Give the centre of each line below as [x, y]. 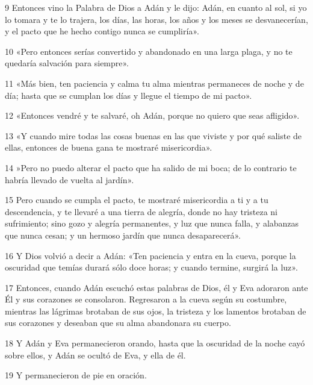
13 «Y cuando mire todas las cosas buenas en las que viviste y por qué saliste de [153, 135]
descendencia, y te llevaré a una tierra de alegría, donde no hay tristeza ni [141, 211]
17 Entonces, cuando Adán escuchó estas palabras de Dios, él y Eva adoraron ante [156, 287]
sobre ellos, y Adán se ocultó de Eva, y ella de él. [95, 355]
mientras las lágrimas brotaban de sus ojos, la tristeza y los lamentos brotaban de [156, 311]
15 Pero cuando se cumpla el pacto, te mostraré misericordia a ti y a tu [137, 200]
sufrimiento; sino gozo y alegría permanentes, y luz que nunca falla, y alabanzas [152, 223]
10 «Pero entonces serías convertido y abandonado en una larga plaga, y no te [149, 51]
